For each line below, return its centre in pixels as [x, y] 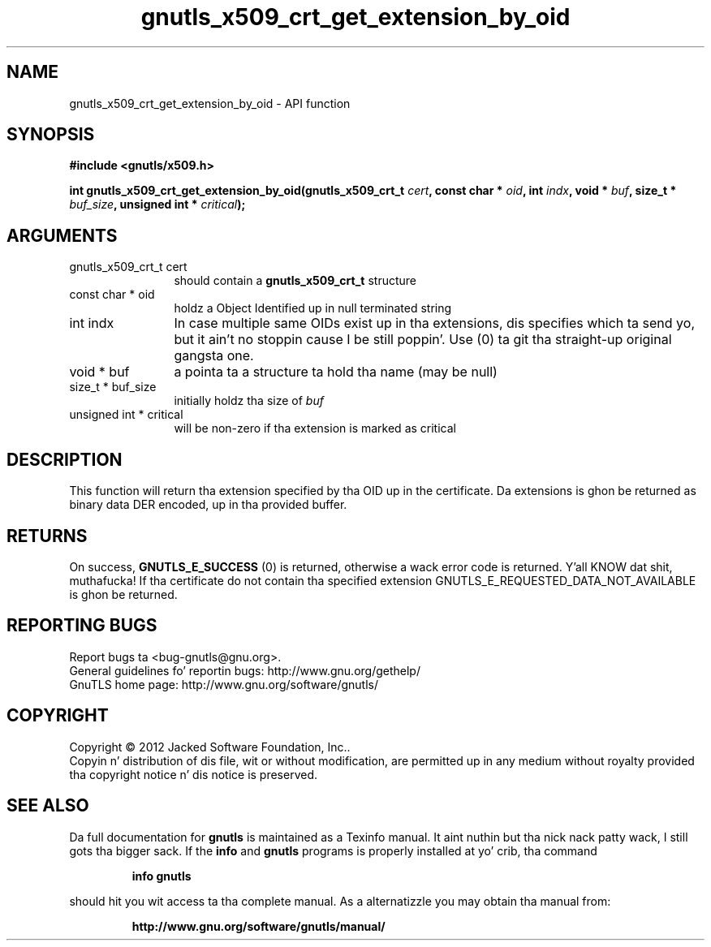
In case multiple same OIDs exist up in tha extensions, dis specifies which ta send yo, [434, 323]
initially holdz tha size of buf [249, 401]
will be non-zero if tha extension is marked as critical [315, 428]
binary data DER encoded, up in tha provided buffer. [208, 505]
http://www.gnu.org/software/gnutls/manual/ [259, 926]
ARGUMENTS [62, 235]
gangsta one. [214, 356]
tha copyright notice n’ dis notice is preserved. [194, 774]
